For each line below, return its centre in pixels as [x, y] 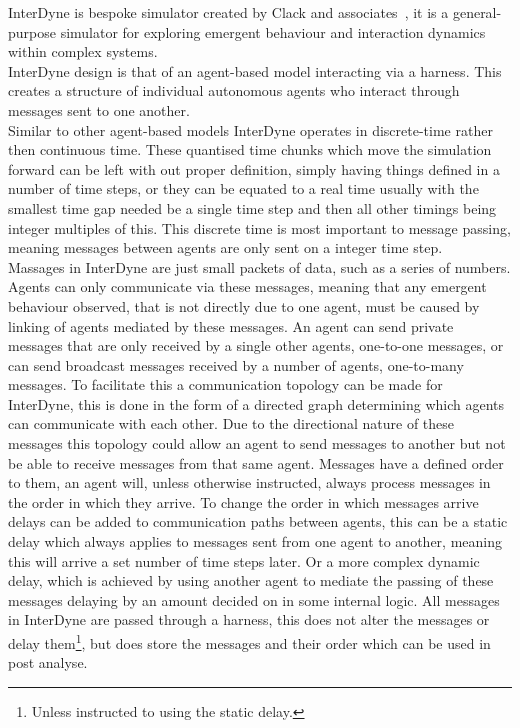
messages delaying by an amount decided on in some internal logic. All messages [254, 599]
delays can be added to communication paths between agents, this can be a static [258, 521]
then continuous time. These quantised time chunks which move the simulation [250, 149]
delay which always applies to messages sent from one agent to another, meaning [255, 541]
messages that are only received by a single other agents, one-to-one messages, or [256, 345]
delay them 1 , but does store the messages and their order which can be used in [249, 641]
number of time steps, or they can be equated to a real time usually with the [243, 188]
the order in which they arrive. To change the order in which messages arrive [243, 501]
